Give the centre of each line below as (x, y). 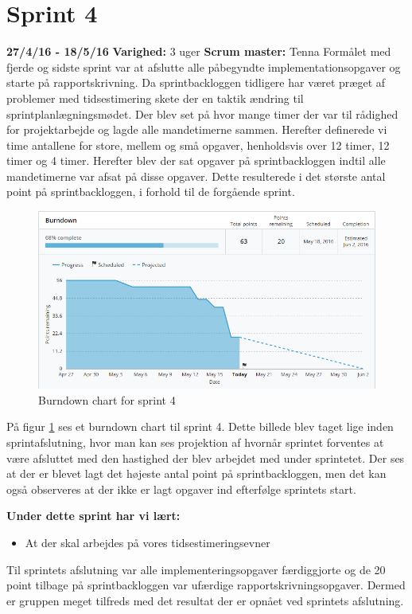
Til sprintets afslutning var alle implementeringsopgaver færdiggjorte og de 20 (196, 569)
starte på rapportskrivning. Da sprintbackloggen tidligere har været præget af (196, 82)
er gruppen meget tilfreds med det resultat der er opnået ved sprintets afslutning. (205, 600)
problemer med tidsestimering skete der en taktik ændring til (155, 98)
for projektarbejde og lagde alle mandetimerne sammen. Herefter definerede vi (197, 129)
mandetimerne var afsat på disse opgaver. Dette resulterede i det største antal (196, 176)
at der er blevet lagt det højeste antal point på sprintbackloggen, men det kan (196, 473)
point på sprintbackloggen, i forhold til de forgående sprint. (151, 192)
